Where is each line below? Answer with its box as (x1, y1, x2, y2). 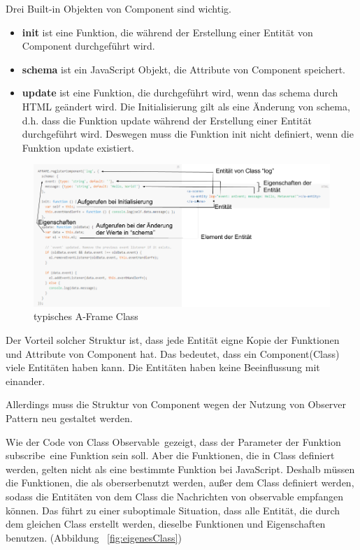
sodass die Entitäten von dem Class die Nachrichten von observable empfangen (6, 489, 343, 503)
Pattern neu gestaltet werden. (6, 411, 133, 426)
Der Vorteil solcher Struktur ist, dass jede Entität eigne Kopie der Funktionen (6, 333, 340, 347)
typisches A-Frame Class (34, 309, 138, 324)
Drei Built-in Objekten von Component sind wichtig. (6, 1, 231, 15)
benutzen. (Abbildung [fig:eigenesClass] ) (6, 530, 182, 544)
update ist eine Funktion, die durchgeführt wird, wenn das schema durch (22, 85, 338, 100)
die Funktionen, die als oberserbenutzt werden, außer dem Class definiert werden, (6, 475, 354, 490)
